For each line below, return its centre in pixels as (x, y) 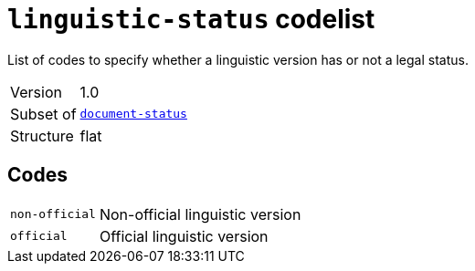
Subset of (43, 114)
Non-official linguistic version (200, 214)
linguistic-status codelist (191, 19)
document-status (133, 114)
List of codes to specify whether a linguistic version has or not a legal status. (238, 59)
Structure (42, 135)
